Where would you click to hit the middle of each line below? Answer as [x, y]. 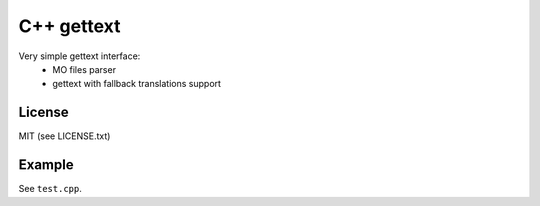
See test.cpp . [50, 189]
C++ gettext [69, 26]
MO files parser [84, 69]
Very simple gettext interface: [79, 56]
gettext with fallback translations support [137, 84]
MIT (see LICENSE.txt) [64, 136]
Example [46, 165]
